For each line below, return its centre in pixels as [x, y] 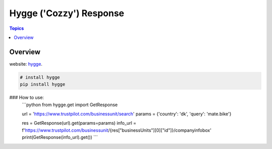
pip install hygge [43, 84]
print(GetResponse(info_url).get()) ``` [60, 137]
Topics [17, 28]
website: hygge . [26, 64]
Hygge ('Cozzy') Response [67, 13]
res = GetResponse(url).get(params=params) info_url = [79, 123]
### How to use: [27, 97]
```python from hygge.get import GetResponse [70, 105]
